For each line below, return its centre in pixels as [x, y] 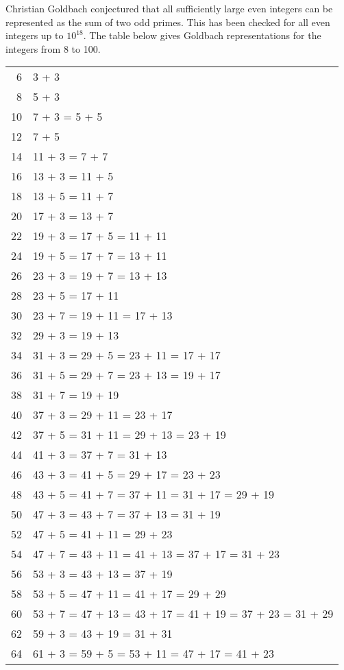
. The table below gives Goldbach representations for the [202, 35]
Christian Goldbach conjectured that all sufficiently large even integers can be [169, 8]
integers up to [35, 35]
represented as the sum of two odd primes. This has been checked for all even [168, 22]
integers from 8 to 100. [53, 48]
